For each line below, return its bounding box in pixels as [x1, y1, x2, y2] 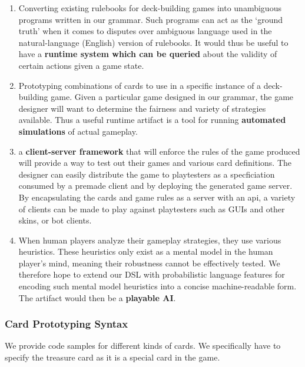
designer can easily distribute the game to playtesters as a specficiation [18, 168, 275, 180]
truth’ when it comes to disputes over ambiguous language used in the [18, 25, 272, 37]
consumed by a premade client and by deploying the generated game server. [18, 179, 293, 192]
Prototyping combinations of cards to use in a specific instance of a [18, 79, 261, 91]
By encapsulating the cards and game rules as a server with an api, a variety [18, 191, 296, 203]
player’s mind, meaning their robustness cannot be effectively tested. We [18, 256, 280, 269]
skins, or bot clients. [18, 214, 92, 226]
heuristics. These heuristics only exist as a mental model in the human [18, 245, 273, 258]
